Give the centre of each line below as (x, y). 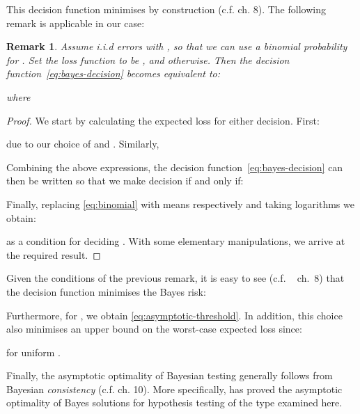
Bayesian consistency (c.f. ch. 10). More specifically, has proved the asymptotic (174, 389)
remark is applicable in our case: (76, 23)
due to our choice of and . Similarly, (83, 144)
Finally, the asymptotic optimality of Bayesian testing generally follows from (170, 375)
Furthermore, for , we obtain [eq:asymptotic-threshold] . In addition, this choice (174, 315)
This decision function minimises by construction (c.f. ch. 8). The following (166, 9)
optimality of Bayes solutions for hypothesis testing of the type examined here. (174, 403)
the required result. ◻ (54, 254)
